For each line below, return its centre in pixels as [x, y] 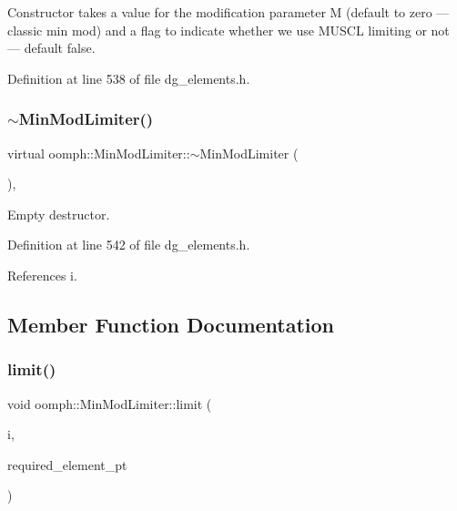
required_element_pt [67, 464]
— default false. [51, 48]
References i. [42, 275]
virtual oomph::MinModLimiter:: [99, 153]
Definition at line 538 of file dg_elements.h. [129, 78]
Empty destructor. [59, 214]
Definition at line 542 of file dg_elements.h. [129, 245]
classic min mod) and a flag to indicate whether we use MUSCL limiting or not [228, 30]
